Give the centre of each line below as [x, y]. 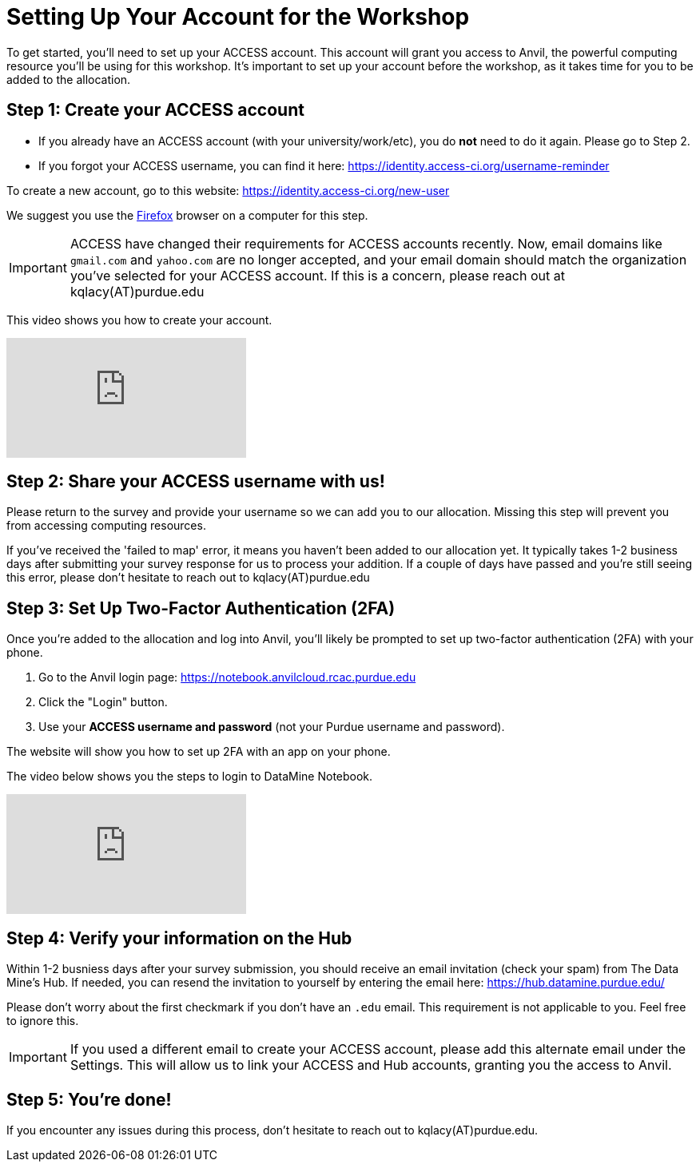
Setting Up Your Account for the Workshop [238, 17]
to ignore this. [43, 1021]
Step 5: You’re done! [89, 1099]
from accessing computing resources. [106, 526]
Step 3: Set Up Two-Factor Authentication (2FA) [201, 608]
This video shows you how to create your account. [139, 320]
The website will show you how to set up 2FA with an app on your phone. [199, 752]
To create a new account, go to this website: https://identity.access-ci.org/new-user [228, 190]
